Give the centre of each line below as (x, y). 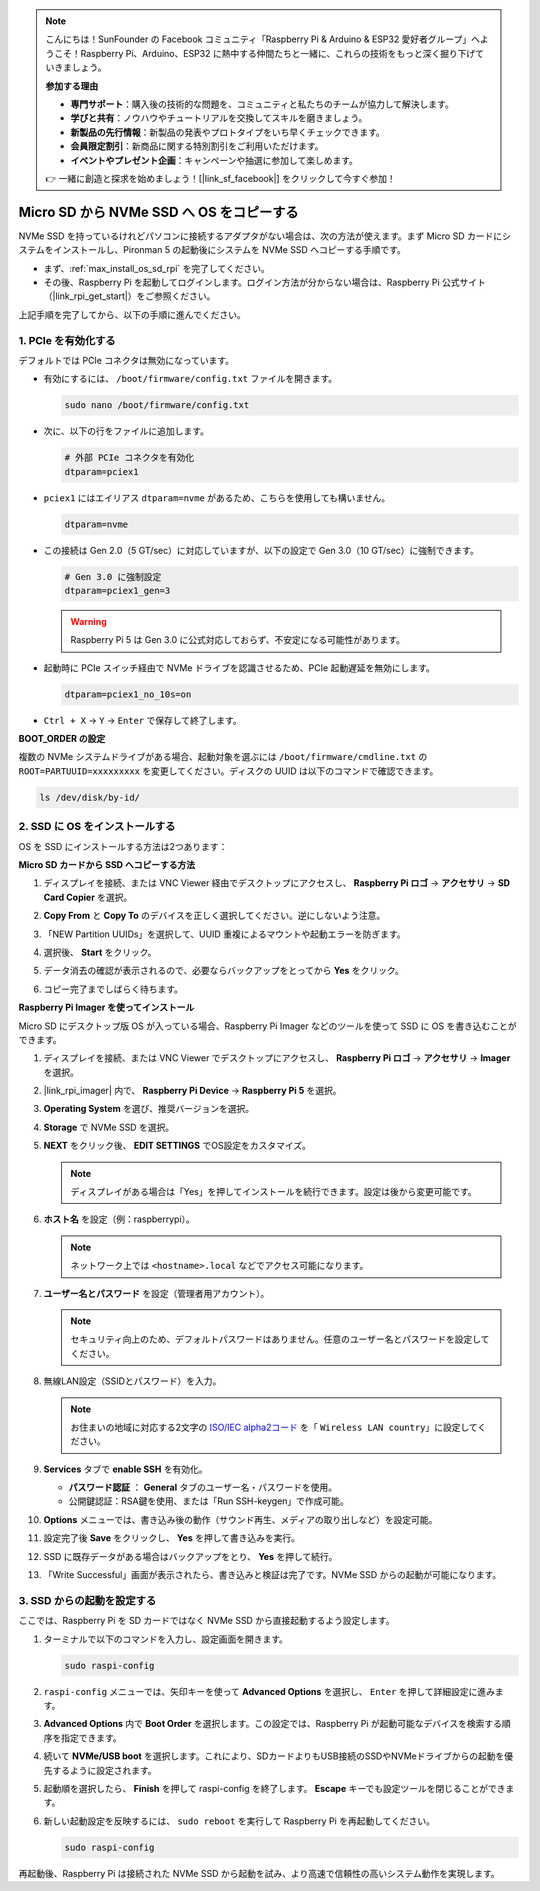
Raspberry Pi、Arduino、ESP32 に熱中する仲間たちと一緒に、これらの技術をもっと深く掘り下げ (278, 53)
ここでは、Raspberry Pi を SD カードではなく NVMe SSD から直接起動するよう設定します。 (206, 1621)
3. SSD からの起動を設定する (87, 1600)
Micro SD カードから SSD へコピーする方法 (107, 864)
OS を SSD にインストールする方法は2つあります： (123, 846)
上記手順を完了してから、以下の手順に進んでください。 (132, 314)
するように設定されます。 (104, 1770)
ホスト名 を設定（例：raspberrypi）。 (119, 1219)
